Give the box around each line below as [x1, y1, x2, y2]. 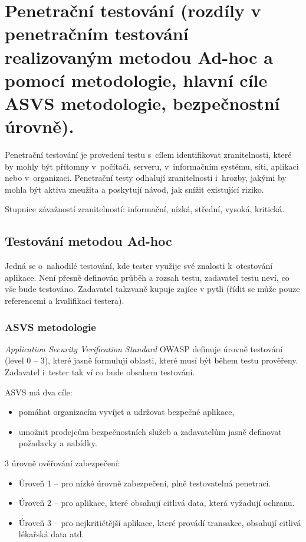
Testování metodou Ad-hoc [5, 232, 172, 250]
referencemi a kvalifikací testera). [5, 294, 124, 307]
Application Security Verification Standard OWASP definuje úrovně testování [5, 342, 283, 355]
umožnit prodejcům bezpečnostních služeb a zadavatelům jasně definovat [18, 425, 282, 437]
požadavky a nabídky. [18, 437, 97, 449]
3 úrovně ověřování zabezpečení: [5, 456, 120, 469]
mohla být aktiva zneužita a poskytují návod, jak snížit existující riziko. [5, 183, 264, 195]
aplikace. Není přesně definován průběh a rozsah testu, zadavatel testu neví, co [5, 271, 289, 283]
